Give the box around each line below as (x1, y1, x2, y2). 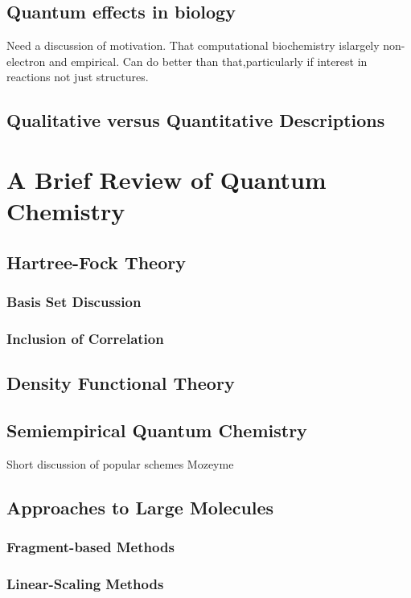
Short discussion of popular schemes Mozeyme (6, 455, 234, 472)
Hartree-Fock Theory (6, 249, 186, 274)
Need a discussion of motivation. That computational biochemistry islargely (6, 37, 380, 54)
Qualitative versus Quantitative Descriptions (6, 108, 385, 133)
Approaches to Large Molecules (6, 494, 274, 519)
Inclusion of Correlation (6, 328, 164, 348)
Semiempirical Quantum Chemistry (6, 417, 307, 442)
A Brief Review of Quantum (6, 162, 327, 195)
